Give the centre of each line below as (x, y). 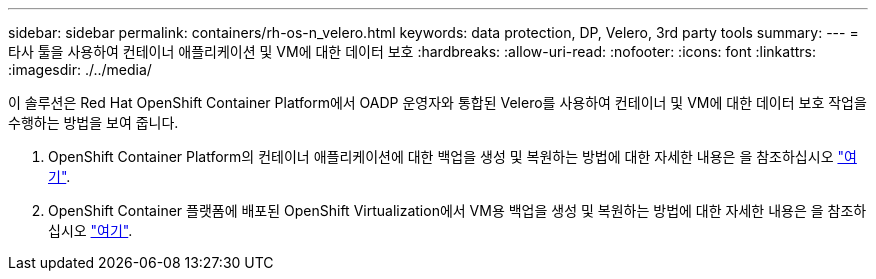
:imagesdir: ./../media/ (80, 69)
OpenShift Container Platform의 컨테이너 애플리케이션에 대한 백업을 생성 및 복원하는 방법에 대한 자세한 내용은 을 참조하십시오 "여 (452, 156)
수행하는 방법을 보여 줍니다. (93, 122)
